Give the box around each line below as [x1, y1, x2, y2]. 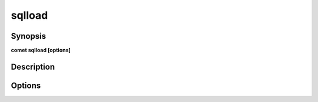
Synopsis [11, 31, 47, 41]
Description [11, 62, 55, 72]
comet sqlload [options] [11, 47, 71, 54]
